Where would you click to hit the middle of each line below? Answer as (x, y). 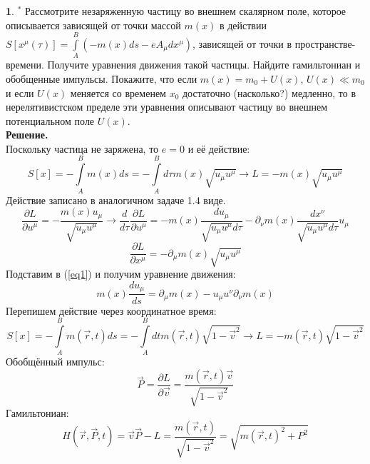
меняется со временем (118, 92)
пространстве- (325, 43)
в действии (243, 25)
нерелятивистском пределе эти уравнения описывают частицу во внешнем (167, 107)
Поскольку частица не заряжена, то (82, 148)
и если (20, 92)
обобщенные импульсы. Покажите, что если (102, 78)
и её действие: (219, 148)
